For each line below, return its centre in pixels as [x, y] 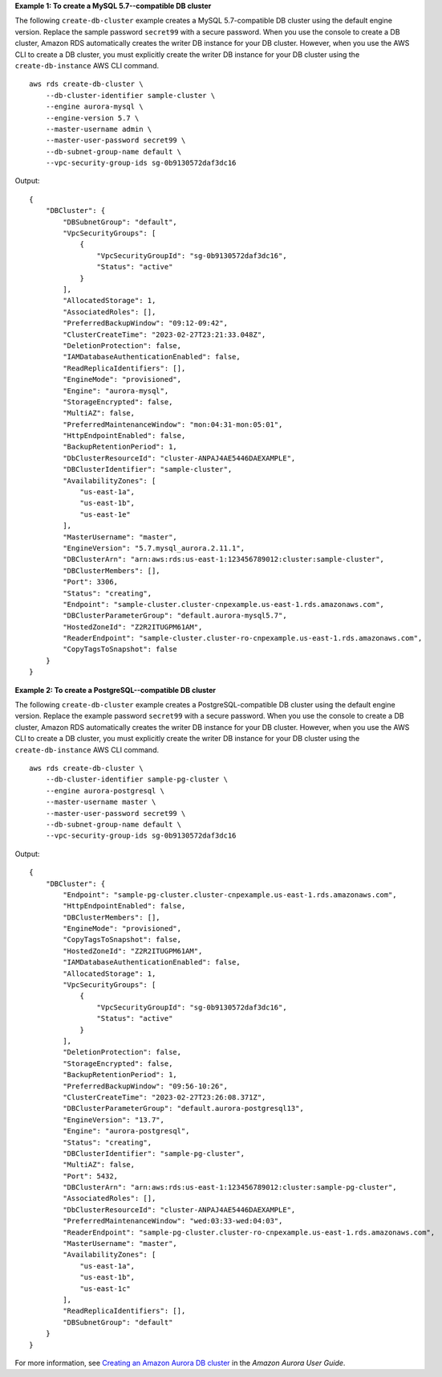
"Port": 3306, [91, 582]
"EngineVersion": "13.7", [114, 1120]
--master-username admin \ [99, 129]
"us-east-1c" [105, 1289]
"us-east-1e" [105, 514]
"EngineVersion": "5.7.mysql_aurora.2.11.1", [154, 548]
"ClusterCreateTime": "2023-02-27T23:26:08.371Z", [164, 1097]
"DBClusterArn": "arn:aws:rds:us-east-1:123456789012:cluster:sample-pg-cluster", [230, 1187]
